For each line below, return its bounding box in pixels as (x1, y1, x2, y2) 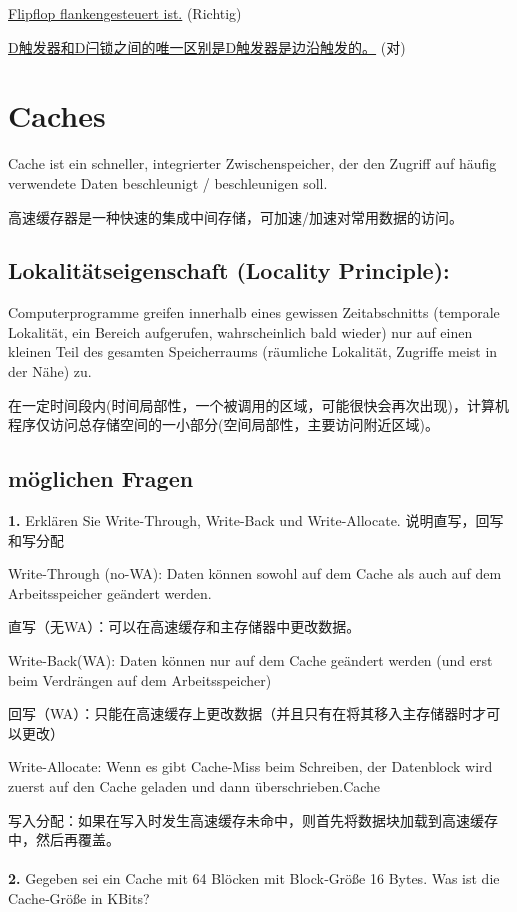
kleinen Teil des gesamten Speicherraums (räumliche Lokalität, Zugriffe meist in (8, 341, 498, 362)
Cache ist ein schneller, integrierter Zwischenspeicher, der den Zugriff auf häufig (8, 153, 497, 174)
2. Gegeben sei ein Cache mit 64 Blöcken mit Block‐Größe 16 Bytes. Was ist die (8, 868, 500, 889)
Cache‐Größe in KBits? (8, 887, 150, 908)
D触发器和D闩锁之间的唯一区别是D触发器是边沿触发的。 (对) (8, 36, 406, 57)
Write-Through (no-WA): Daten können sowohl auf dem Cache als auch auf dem (8, 563, 502, 584)
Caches (8, 95, 106, 136)
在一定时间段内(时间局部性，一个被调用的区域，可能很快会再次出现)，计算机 (8, 394, 509, 415)
